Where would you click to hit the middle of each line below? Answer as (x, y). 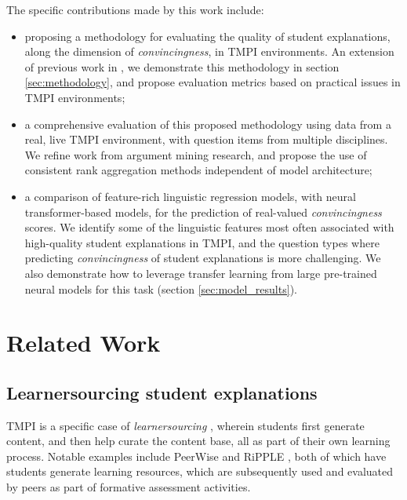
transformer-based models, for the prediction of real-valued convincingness (203, 212)
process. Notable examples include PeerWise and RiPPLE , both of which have (196, 456)
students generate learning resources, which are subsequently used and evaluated (200, 471)
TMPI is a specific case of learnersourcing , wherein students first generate (185, 425)
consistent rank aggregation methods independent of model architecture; (198, 170)
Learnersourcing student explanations (162, 392)
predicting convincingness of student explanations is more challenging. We (203, 258)
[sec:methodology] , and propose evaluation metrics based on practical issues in (213, 82)
